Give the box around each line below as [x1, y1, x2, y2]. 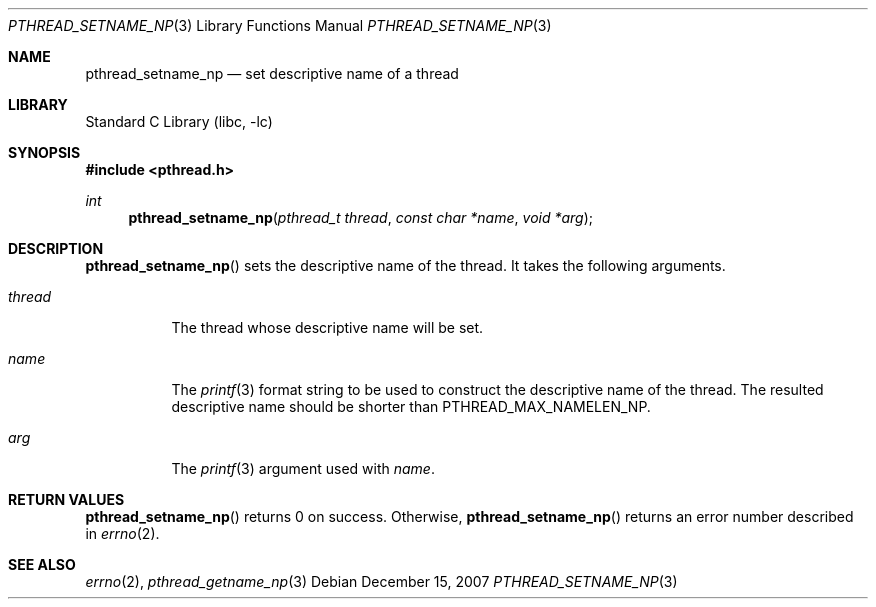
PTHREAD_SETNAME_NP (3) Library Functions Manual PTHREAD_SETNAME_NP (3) [8, 17, 552, 34]
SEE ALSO [8, 556, 76, 573]
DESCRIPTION [8, 240, 104, 257]
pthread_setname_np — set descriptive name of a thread [85, 65, 459, 82]
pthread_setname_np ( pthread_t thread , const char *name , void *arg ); [128, 209, 594, 226]
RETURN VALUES [8, 491, 125, 508]
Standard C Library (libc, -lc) [85, 113, 273, 130]
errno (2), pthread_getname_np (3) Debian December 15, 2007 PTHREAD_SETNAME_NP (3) [85, 573, 678, 590]
